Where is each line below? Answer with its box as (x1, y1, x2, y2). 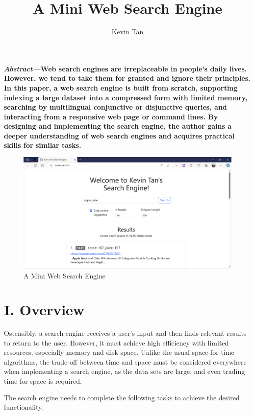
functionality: (4, 402, 44, 412)
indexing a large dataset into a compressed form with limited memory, (4, 92, 248, 102)
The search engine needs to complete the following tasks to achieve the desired (4, 392, 240, 402)
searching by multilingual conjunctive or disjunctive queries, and (4, 102, 227, 112)
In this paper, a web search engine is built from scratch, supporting (4, 82, 238, 92)
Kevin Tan (111, 26, 144, 37)
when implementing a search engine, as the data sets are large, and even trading (4, 366, 245, 376)
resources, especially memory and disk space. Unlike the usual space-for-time (4, 347, 234, 357)
